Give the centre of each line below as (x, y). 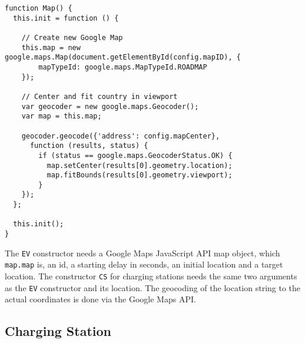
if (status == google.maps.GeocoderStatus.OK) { (135, 155)
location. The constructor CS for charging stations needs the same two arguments (151, 276)
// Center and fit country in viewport (100, 96)
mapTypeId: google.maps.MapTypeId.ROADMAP (123, 67)
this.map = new (51, 47)
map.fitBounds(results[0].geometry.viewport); (140, 175)
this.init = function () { (66, 18)
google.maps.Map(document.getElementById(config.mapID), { (123, 57)
